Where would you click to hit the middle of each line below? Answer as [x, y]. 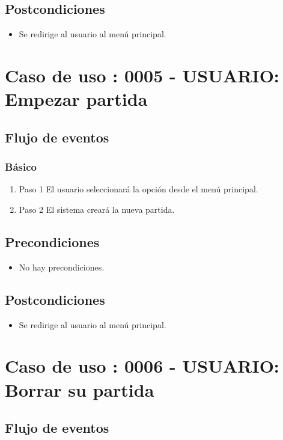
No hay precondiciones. [62, 267]
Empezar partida [76, 99]
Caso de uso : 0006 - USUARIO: [142, 366]
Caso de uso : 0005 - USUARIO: [142, 75]
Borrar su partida [80, 389]
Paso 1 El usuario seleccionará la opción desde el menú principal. [138, 189]
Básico [21, 167]
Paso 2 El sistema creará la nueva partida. [97, 209]
